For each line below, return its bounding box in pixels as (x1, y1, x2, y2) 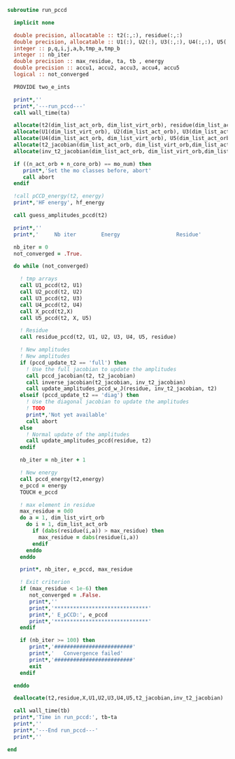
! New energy (20, 469, 58, 476)
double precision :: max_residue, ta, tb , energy (13, 58, 164, 65)
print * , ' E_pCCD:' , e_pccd (29, 611, 108, 618)
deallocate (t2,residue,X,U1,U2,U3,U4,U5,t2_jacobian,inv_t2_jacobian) (13, 695, 224, 702)
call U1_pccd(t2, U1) (20, 282, 83, 289)
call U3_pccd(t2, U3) (20, 295, 83, 302)
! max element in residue (20, 501, 96, 508)
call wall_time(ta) (13, 109, 71, 116)
